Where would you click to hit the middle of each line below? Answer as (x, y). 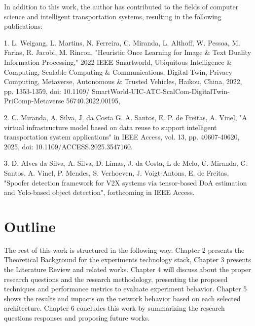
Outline (30, 226)
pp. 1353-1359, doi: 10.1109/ (47, 91)
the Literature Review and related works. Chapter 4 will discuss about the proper (127, 269)
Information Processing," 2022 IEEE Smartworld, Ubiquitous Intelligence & (118, 62)
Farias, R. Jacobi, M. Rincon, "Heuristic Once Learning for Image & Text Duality (128, 52)
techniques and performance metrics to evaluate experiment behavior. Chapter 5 (126, 289)
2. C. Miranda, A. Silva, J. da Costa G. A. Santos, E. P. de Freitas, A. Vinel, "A (126, 117)
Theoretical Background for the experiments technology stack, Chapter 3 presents (127, 259)
